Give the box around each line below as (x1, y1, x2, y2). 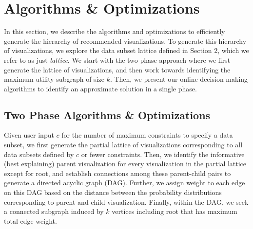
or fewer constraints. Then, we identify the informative (81, 149, 245, 159)
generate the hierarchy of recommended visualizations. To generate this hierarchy (4, 35, 247, 46)
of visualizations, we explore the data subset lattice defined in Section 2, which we (4, 45, 249, 55)
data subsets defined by (4, 149, 74, 159)
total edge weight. (4, 215, 57, 226)
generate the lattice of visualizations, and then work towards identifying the (4, 64, 231, 74)
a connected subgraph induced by (4, 206, 104, 216)
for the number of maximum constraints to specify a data (61, 130, 233, 140)
